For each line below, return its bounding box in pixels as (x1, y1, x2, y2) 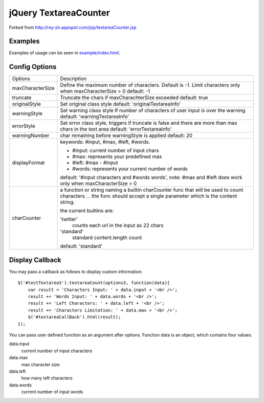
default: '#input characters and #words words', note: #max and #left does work (60, 174, 242, 181)
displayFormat (12, 159, 45, 166)
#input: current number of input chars (72, 147, 159, 154)
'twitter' (60, 216, 78, 223)
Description (60, 75, 87, 82)
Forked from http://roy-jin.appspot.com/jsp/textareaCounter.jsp (9, 24, 137, 30)
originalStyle (12, 101, 41, 108)
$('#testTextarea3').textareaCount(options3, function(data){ (18, 280, 170, 286)
